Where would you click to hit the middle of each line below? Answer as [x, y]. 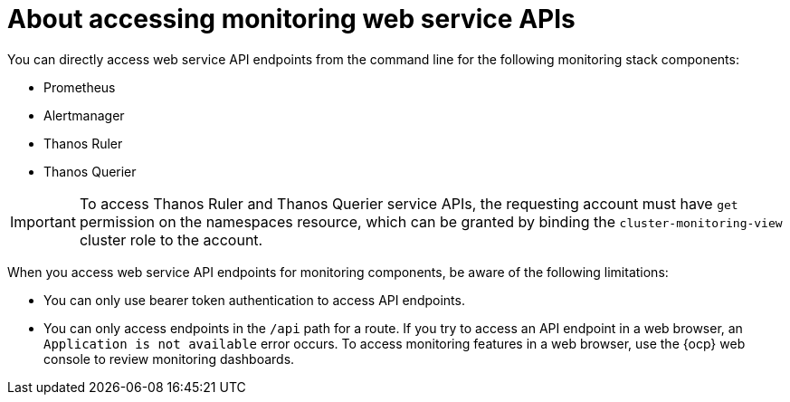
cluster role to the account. [171, 239]
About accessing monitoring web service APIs [291, 19]
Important [43, 221]
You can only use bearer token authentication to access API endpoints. [254, 300]
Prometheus [80, 87]
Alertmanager [84, 115]
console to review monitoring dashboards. [169, 359]
